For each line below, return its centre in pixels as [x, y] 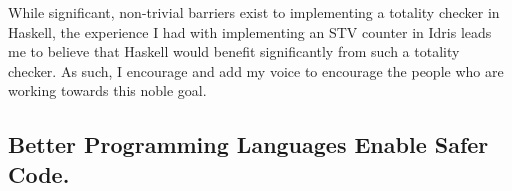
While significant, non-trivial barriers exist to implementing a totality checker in [254, 12]
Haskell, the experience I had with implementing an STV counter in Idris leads [250, 31]
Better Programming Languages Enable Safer [248, 144]
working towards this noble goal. [107, 90]
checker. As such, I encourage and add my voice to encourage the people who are [256, 70]
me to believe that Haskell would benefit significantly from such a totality [234, 51]
